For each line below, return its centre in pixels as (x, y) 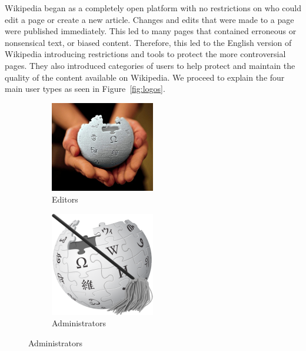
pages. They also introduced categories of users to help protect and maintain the (150, 65)
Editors (65, 199)
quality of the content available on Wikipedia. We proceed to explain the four (145, 77)
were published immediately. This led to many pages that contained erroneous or (151, 31)
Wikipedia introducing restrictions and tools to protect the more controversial (145, 54)
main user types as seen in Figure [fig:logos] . (85, 89)
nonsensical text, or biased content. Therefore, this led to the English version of (148, 42)
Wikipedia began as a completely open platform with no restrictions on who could (153, 8)
